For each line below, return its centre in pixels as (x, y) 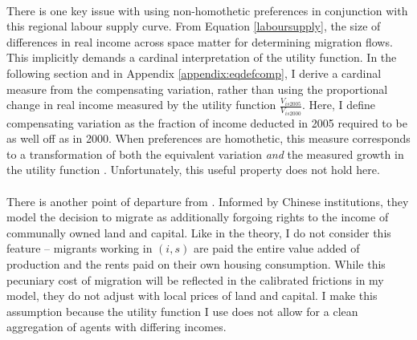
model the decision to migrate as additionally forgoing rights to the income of (198, 217)
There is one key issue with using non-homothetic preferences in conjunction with (207, 10)
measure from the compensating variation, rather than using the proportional (197, 89)
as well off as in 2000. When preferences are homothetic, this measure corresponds (208, 138)
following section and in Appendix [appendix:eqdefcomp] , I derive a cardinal (194, 73)
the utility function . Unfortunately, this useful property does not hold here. (193, 170)
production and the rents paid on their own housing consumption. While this (196, 263)
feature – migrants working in (80, 248)
